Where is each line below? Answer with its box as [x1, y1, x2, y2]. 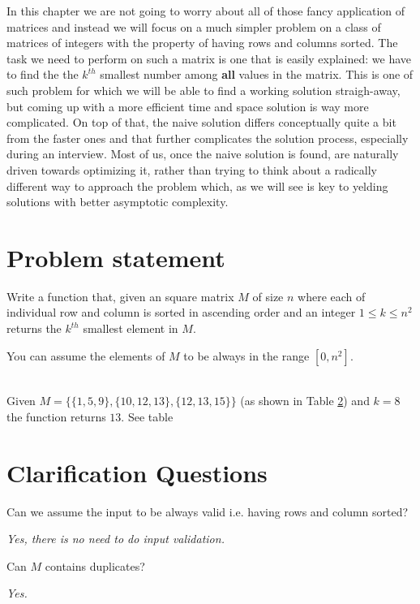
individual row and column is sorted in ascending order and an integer [6, 304, 356, 321]
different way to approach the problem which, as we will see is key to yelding [6, 177, 388, 194]
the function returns [6, 408, 106, 425]
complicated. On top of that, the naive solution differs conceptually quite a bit [6, 114, 396, 131]
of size [252, 287, 284, 304]
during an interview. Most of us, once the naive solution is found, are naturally [6, 145, 399, 162]
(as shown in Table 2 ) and [240, 392, 370, 409]
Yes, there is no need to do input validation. [6, 530, 225, 547]
